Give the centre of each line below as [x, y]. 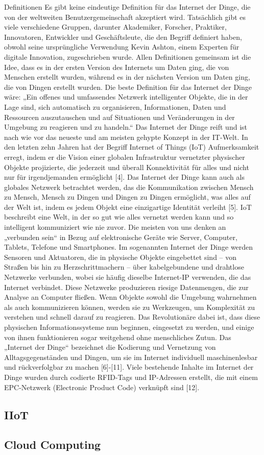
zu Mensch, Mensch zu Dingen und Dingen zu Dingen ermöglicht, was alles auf [127, 197]
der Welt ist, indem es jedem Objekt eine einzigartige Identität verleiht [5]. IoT [128, 207]
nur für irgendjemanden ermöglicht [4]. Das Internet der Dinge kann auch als [124, 177]
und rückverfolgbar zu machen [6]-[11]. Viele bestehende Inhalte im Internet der [129, 367]
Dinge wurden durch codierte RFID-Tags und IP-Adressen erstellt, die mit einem [131, 377]
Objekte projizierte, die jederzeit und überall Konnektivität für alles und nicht [127, 167]
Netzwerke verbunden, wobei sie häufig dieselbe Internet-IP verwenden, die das [128, 277]
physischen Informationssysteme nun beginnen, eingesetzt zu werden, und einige [129, 327]
